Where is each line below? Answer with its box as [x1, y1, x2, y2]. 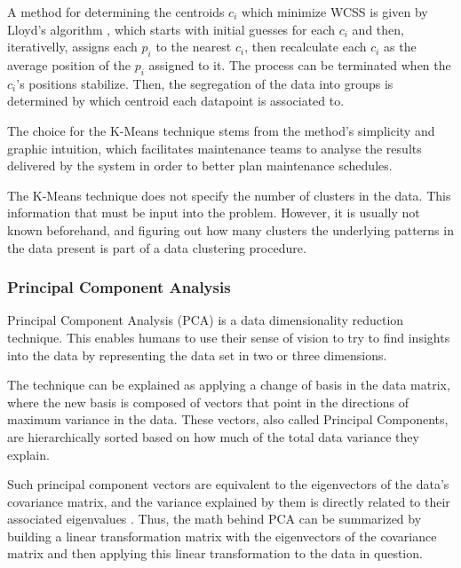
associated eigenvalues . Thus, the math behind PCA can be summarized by [7, 509, 422, 528]
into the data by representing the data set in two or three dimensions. [7, 345, 387, 364]
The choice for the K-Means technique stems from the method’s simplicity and [7, 121, 435, 139]
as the [384, 37, 417, 56]
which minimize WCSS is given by [241, 3, 428, 20]
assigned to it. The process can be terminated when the [148, 55, 451, 74]
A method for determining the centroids [7, 3, 225, 20]
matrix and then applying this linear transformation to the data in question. [7, 544, 423, 563]
